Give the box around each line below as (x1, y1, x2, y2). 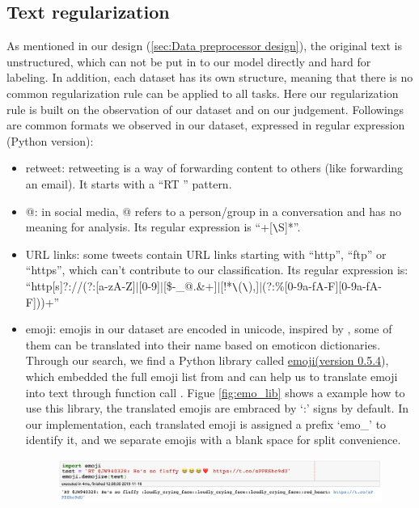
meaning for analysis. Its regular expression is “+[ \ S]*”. (25, 218, 301, 235)
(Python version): (6, 132, 94, 149)
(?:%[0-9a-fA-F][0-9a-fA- (262, 277, 382, 294)
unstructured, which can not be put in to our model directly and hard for (6, 53, 371, 70)
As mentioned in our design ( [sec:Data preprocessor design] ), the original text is (6, 37, 402, 54)
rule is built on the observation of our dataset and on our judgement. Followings (6, 100, 404, 117)
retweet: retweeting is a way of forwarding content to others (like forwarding (25, 159, 404, 176)
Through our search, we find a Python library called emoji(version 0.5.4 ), (25, 352, 389, 369)
